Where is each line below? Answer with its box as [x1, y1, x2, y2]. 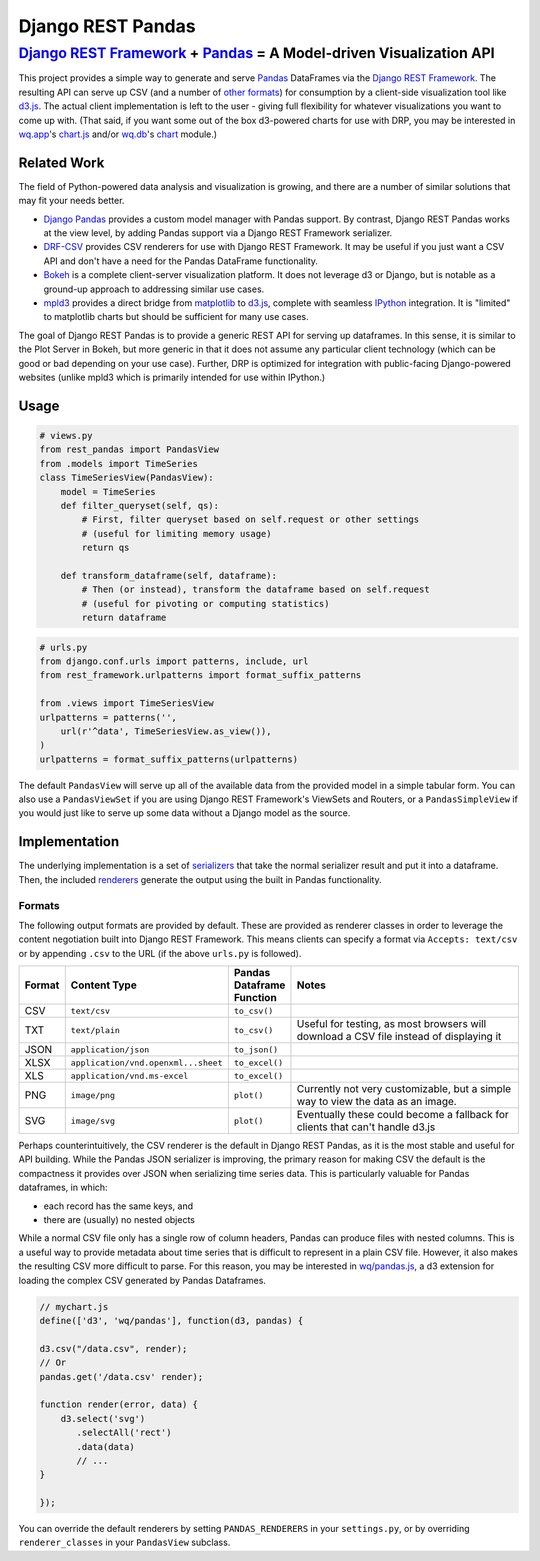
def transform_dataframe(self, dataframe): [60, 570, 277, 581]
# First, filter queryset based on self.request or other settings [81, 514, 420, 525]
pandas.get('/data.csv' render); [39, 1371, 204, 1382]
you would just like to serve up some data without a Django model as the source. [18, 807, 351, 819]
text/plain [70, 1025, 120, 1035]
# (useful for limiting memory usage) [81, 528, 272, 539]
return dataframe [81, 612, 167, 624]
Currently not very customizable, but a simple [296, 1082, 512, 1096]
